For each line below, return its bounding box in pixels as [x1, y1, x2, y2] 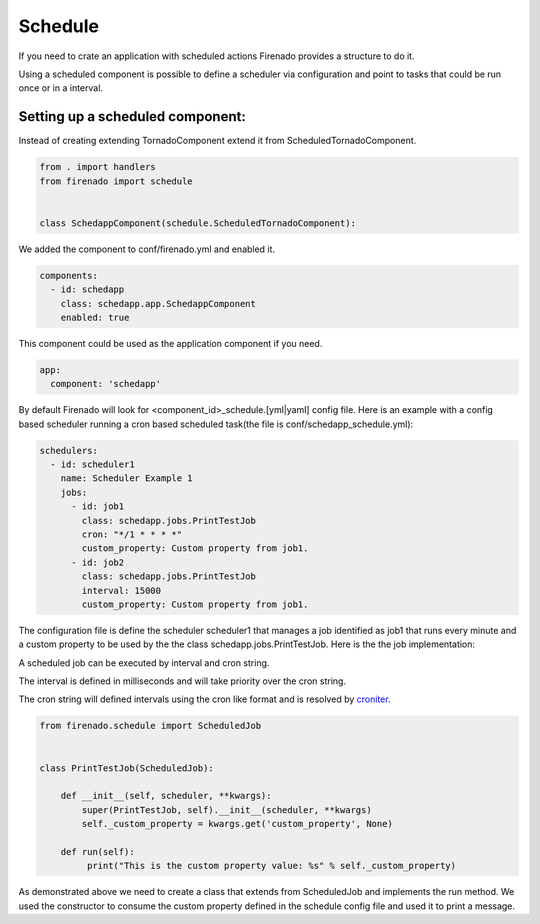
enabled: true [60, 311, 130, 323]
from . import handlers [39, 161, 157, 173]
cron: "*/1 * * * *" [81, 528, 183, 540]
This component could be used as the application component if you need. [18, 337, 323, 349]
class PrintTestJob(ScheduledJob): [39, 762, 214, 774]
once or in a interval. [18, 82, 104, 94]
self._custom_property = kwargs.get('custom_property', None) [81, 818, 394, 830]
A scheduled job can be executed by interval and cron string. [18, 656, 270, 669]
